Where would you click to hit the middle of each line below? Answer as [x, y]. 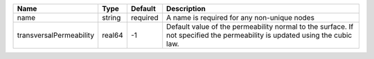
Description [186, 9]
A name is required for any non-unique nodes [241, 17]
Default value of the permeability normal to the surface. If [260, 26]
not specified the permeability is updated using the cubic [259, 35]
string [111, 17]
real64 [113, 35]
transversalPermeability [56, 35]
